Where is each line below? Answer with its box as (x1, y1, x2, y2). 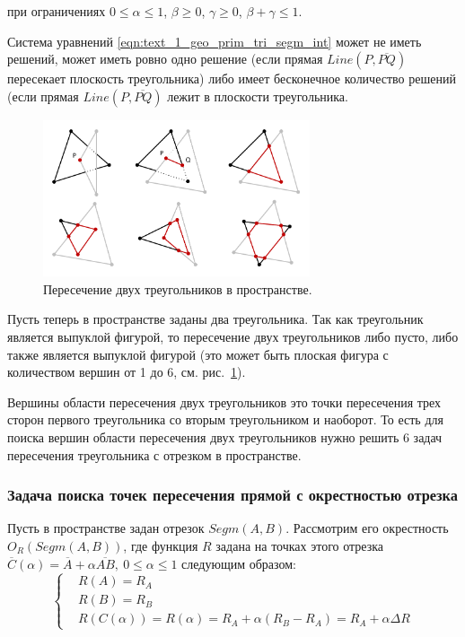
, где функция (123, 536, 198, 554)
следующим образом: (181, 554, 296, 572)
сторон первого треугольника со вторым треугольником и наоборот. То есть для (7, 410, 443, 429)
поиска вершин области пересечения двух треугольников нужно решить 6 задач (7, 427, 443, 446)
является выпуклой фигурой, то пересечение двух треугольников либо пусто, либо (7, 327, 459, 345)
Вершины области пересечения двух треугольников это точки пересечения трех (7, 392, 442, 411)
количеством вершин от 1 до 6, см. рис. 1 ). (7, 362, 246, 381)
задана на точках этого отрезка (215, 536, 384, 554)
